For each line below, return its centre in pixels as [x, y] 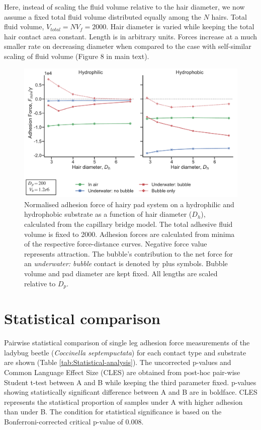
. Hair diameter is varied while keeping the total [180, 26]
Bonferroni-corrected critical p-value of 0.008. [74, 421]
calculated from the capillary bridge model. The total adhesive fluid [128, 224]
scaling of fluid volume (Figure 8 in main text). [77, 56]
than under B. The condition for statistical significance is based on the [113, 412]
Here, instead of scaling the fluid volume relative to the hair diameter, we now [124, 7]
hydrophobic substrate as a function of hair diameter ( [108, 214]
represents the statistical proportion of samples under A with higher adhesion [123, 402]
